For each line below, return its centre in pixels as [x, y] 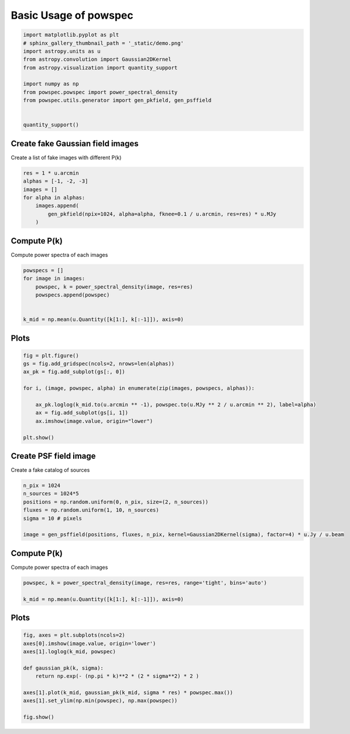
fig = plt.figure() [51, 355]
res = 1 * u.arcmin [51, 173]
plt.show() [39, 437]
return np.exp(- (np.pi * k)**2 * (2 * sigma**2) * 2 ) [117, 676]
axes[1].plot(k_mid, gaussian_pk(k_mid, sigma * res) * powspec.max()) [128, 693]
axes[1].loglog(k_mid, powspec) [70, 652]
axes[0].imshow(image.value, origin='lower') [90, 643]
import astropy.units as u [62, 51]
